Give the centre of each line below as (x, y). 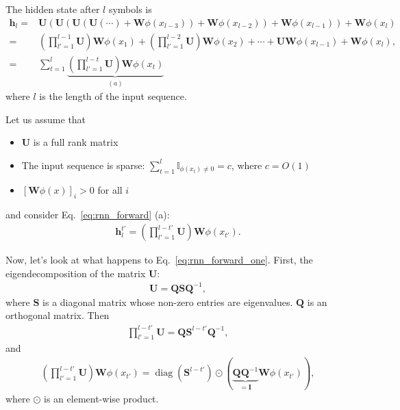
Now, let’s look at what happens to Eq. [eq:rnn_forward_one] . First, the (159, 260)
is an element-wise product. (101, 398)
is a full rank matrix (76, 142)
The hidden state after (53, 9)
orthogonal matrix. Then (58, 315)
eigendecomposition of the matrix (76, 273)
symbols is (130, 9)
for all (110, 189)
